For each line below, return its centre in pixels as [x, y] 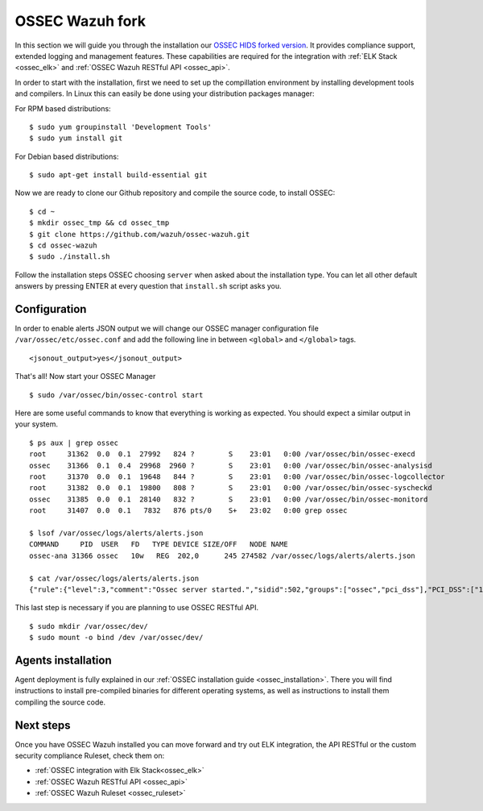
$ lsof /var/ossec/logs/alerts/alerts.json [116, 533]
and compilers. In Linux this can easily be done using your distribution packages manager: [165, 94]
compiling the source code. [60, 702]
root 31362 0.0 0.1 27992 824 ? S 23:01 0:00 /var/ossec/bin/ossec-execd [223, 454]
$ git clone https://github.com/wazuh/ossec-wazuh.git [140, 234]
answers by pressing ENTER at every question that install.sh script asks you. [148, 286]
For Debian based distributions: [67, 156]
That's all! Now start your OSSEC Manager [85, 376]
